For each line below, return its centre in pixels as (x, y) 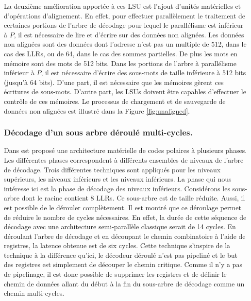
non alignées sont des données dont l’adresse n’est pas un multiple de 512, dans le (125, 44)
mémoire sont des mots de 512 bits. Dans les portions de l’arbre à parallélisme (120, 63)
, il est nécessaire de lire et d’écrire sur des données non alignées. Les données (129, 34)
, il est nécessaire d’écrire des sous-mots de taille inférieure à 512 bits (143, 73)
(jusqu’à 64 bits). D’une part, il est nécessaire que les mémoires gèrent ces (114, 82)
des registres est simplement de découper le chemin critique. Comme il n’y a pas (123, 264)
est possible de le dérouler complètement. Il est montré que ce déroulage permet (123, 207)
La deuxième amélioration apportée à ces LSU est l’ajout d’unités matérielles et (123, 6)
